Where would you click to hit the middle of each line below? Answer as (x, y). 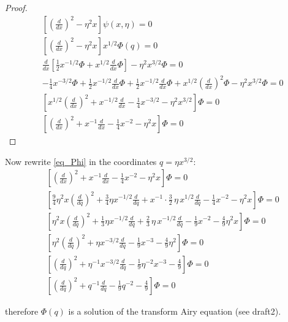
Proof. (16, 7)
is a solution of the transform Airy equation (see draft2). (175, 311)
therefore (22, 311)
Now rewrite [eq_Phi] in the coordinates (81, 161)
